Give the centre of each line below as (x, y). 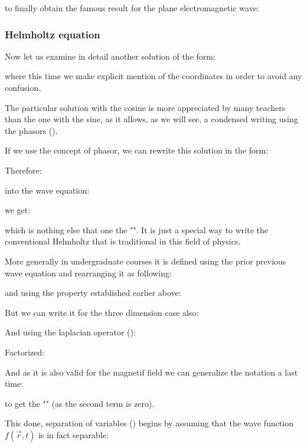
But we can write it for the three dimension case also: (102, 312)
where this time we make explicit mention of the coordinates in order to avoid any (153, 76)
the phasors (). (31, 130)
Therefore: (23, 170)
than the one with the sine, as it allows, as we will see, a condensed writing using (151, 119)
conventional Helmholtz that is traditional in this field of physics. (123, 241)
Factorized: (25, 352)
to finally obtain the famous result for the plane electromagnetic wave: (132, 8)
